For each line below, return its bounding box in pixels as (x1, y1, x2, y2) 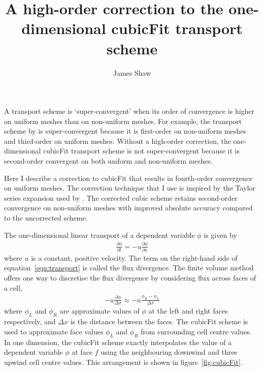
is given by (204, 229, 237, 240)
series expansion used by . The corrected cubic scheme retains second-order (4, 192, 238, 203)
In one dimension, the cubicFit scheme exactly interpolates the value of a (4, 336, 232, 347)
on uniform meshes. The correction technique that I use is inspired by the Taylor (4, 182, 255, 193)
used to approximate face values (4, 326, 104, 336)
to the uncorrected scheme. (4, 212, 88, 223)
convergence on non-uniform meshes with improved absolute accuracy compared (4, 202, 253, 213)
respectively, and (4, 316, 56, 327)
